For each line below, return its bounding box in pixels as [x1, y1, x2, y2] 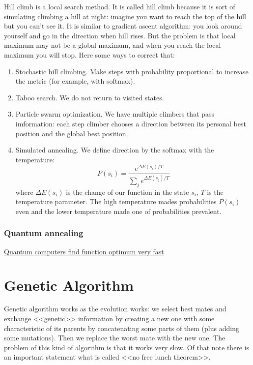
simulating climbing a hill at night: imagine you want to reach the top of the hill [4, 11, 246, 21]
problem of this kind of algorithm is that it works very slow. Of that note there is [4, 342, 250, 352]
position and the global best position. [15, 128, 128, 138]
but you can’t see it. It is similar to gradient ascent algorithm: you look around [4, 21, 242, 31]
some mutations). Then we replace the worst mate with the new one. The [4, 333, 225, 343]
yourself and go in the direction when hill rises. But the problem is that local [4, 30, 236, 40]
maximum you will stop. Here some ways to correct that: [4, 49, 175, 60]
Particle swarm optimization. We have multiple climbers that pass [15, 109, 215, 119]
